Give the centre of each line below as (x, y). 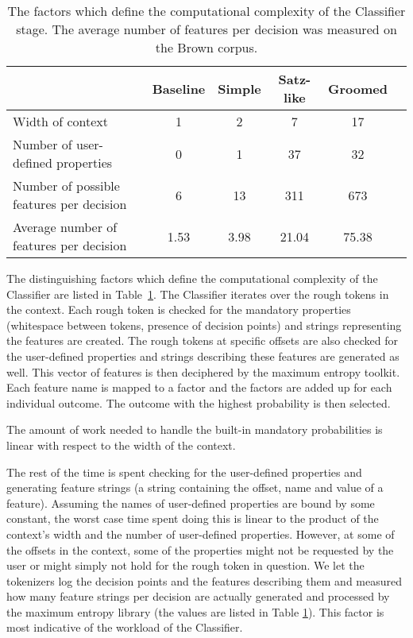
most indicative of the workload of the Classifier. (125, 627)
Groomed (358, 88)
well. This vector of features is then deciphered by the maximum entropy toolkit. (203, 371)
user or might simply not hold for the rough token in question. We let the (185, 565)
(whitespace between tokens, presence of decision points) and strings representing (204, 325)
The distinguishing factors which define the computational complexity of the (192, 278)
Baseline (179, 88)
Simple (239, 88)
